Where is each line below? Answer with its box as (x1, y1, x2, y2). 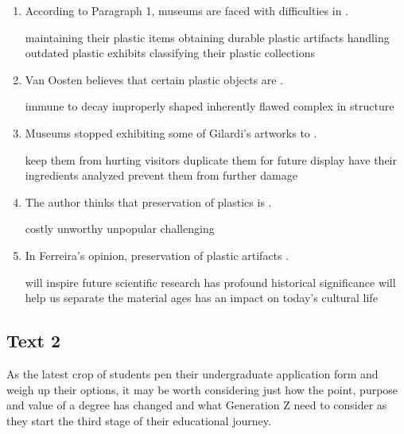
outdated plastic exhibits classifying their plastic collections (25, 45, 315, 61)
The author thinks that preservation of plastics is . (25, 193, 272, 210)
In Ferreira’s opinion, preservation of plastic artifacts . (25, 246, 289, 263)
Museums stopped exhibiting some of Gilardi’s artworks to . (25, 124, 317, 141)
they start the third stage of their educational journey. (6, 412, 271, 428)
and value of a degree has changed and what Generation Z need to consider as (6, 397, 387, 413)
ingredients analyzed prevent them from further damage (25, 167, 297, 184)
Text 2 (6, 328, 61, 353)
